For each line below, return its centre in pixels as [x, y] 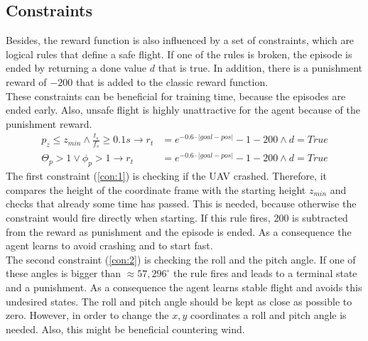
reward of [26, 81]
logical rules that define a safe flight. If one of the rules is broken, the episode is [179, 54]
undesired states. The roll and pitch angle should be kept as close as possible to [179, 301]
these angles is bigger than [64, 273]
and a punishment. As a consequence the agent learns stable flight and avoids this [184, 287]
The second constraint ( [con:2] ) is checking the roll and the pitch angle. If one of [181, 259]
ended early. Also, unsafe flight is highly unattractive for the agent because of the [183, 110]
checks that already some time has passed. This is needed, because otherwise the [181, 204]
